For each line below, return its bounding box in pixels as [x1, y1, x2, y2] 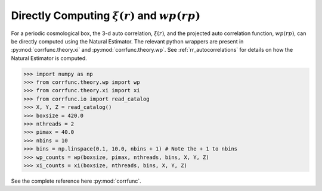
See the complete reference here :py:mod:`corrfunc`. [11, 177, 141, 184]
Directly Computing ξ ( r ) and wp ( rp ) [11, 9, 201, 22]
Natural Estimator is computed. [11, 54, 88, 62]
